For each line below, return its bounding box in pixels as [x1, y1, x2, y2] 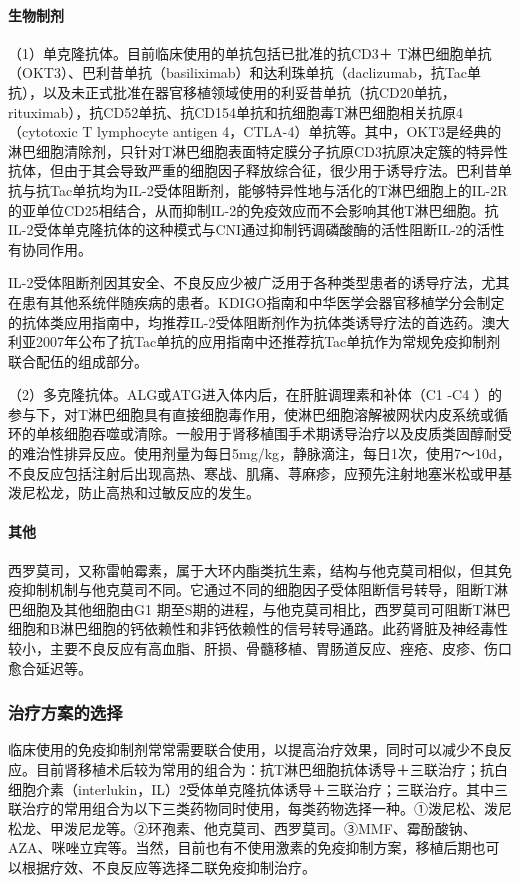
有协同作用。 [8, 238, 92, 259]
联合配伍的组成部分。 [8, 350, 148, 371]
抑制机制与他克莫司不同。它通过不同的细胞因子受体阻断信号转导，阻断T [21, 579, 495, 600]
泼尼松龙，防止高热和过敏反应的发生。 [8, 482, 260, 503]
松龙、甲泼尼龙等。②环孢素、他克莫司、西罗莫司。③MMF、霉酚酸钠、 [8, 817, 477, 838]
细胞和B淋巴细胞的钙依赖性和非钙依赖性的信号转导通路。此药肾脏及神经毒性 [8, 618, 508, 639]
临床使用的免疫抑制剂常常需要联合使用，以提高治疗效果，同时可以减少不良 [8, 739, 498, 760]
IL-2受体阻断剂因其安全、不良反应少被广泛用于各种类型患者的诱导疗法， [8, 272, 482, 293]
